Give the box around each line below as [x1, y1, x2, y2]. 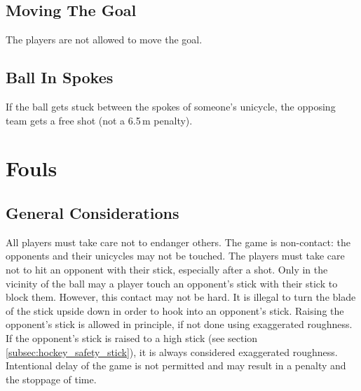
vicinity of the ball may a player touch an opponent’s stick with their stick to [6, 276, 338, 290]
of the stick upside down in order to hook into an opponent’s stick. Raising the [6, 303, 344, 318]
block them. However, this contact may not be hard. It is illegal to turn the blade [6, 290, 356, 304]
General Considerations [6, 201, 179, 223]
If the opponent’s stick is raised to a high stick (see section [6, 330, 258, 345]
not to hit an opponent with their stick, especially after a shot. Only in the [6, 262, 328, 276]
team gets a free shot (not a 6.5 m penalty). [6, 113, 193, 127]
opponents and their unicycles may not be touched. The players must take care [6, 248, 345, 263]
